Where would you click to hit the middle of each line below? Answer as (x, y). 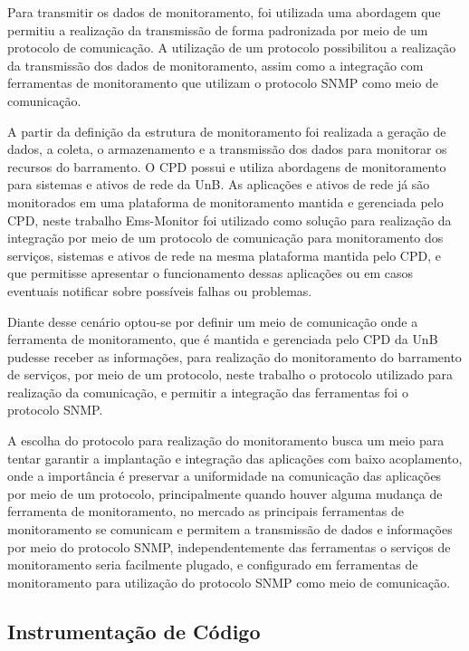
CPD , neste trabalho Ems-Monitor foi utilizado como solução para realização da (230, 220)
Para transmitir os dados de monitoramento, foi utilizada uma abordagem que (224, 12)
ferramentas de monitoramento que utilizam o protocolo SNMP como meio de (223, 83)
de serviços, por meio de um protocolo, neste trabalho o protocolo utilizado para (230, 374)
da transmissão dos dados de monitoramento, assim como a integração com (215, 65)
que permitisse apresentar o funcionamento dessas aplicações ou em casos (210, 273)
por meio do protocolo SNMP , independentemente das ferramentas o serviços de (229, 546)
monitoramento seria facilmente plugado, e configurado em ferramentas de (213, 565)
